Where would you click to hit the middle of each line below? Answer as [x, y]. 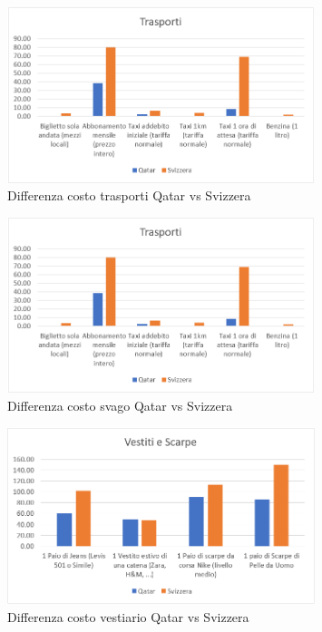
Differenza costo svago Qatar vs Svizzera [120, 405]
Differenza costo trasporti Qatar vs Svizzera [129, 195]
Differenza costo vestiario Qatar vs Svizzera [128, 616]
